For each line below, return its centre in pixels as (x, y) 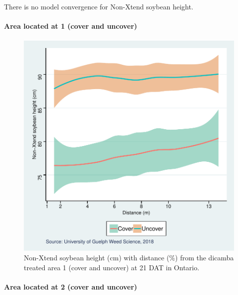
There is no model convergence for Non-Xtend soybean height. (99, 6)
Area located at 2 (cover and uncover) (71, 287)
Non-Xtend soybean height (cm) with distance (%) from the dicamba (129, 258)
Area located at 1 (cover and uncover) (71, 26)
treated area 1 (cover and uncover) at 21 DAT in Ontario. (112, 267)
